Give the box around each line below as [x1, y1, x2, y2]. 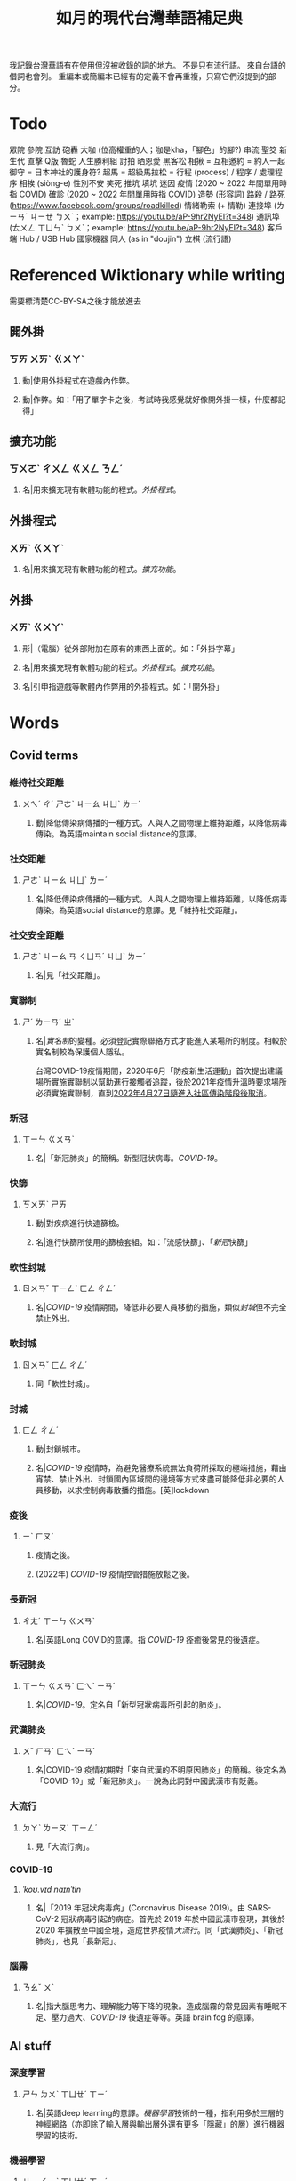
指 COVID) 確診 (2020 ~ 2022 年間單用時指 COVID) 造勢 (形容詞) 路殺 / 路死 [9, 189, 286, 200]
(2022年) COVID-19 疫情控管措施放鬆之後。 [35, 1569, 195, 1579]
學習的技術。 [35, 2129, 83, 2140]
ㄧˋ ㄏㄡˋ [21, 1531, 54, 1542]
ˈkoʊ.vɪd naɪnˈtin [21, 1884, 82, 1894]
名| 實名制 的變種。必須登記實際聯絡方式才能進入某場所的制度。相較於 [35, 1035, 288, 1046]
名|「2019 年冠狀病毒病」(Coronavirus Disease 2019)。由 [35, 1902, 246, 1913]
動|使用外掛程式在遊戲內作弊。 [21, 375, 135, 385]
